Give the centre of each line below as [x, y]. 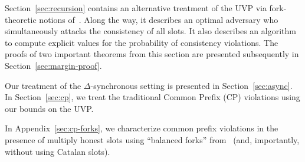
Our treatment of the [43, 85]
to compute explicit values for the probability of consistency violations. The [142, 42]
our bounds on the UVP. [49, 108]
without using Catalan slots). [58, 151]
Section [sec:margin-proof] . [53, 65]
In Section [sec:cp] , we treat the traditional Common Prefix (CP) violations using [152, 97]
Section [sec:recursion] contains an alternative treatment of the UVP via [136, 8]
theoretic [21, 19]
